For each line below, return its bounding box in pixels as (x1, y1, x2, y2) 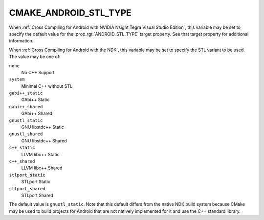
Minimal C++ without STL (21, 83, 73, 89)
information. (9, 38, 34, 44)
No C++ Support (21, 69, 55, 75)
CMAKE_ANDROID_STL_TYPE (9, 7, 132, 18)
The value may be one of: (9, 54, 61, 60)
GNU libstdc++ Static (21, 124, 65, 130)
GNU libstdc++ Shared (21, 138, 67, 143)
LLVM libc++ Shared (21, 165, 63, 171)
